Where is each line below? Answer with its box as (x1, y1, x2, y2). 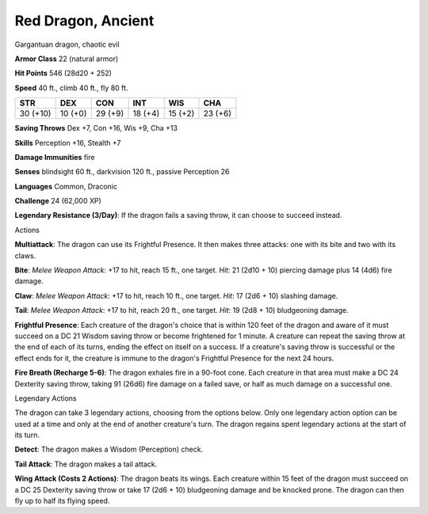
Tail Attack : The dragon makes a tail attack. (14, 459, 158, 469)
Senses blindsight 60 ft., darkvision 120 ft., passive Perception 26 (14, 167, 230, 177)
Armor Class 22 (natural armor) (14, 54, 119, 63)
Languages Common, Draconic (14, 181, 118, 191)
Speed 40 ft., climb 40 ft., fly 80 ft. (14, 83, 128, 93)
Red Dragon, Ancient (14, 12, 155, 29)
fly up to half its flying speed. (14, 496, 110, 506)
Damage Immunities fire (14, 152, 95, 162)
